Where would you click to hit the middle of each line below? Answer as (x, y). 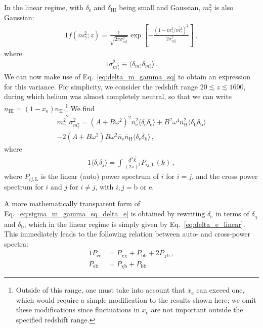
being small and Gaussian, (160, 7)
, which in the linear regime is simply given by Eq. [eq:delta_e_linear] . (135, 224)
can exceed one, (221, 290)
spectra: (16, 243)
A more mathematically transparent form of (72, 203)
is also (224, 7)
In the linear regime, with (44, 7)
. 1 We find (79, 107)
